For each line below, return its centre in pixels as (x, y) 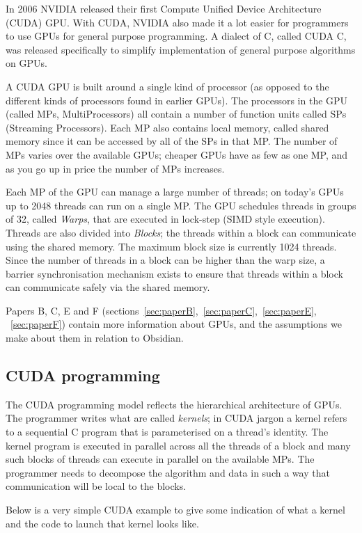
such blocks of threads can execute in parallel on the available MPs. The (160, 459)
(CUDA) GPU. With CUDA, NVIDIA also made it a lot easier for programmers (177, 22)
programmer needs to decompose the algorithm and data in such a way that (168, 472)
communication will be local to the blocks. (96, 486)
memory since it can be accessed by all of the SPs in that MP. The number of (172, 141)
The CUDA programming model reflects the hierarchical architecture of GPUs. (174, 404)
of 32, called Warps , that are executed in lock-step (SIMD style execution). (165, 219)
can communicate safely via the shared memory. (108, 287)
